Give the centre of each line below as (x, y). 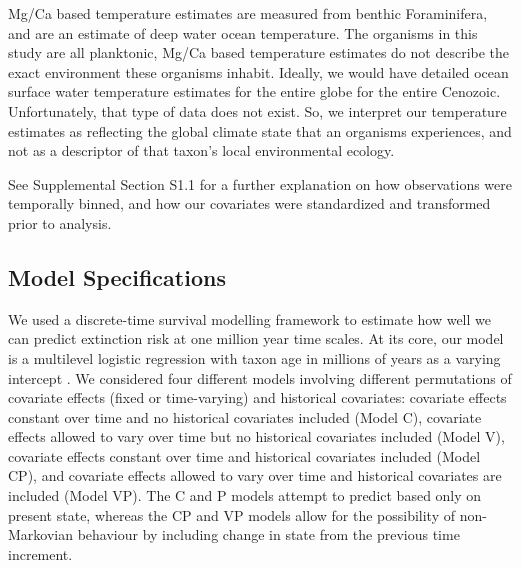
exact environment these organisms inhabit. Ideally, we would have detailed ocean (258, 71)
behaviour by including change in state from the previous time (268, 534)
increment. (40, 553)
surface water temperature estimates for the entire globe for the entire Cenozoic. (254, 91)
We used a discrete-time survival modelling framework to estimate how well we (249, 318)
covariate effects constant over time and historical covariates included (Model (244, 455)
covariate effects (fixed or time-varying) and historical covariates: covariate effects (257, 397)
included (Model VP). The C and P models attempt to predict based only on (245, 495)
